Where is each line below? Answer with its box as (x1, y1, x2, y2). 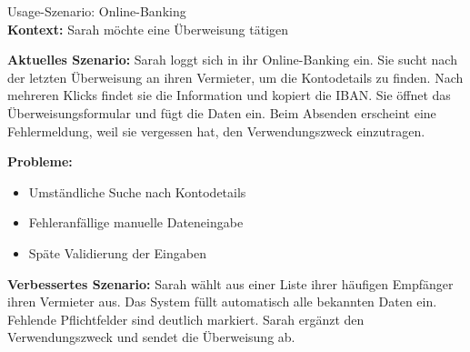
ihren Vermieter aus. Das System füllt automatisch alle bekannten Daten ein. (7, 292, 437, 311)
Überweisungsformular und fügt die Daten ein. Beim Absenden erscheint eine (7, 103, 436, 122)
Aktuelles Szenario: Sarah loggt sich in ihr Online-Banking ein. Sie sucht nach (7, 50, 457, 69)
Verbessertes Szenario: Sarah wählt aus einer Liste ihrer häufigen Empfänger (7, 274, 454, 293)
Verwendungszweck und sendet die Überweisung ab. (7, 327, 295, 347)
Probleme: (7, 152, 73, 171)
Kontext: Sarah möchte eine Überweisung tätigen (7, 19, 289, 38)
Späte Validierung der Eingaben (28, 243, 206, 262)
